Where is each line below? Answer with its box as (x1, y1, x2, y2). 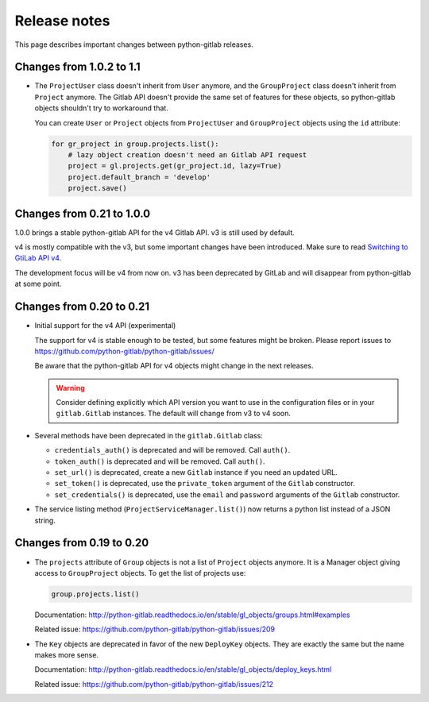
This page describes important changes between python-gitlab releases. (14, 40, 253, 49)
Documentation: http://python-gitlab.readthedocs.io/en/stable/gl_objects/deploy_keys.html (34, 665, 332, 674)
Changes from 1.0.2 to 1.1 (14, 60, 141, 74)
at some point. (14, 279, 62, 289)
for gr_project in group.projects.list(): (51, 139, 219, 148)
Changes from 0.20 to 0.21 (14, 300, 150, 314)
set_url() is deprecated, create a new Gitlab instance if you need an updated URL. (54, 468, 338, 477)
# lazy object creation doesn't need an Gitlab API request (68, 151, 307, 159)
